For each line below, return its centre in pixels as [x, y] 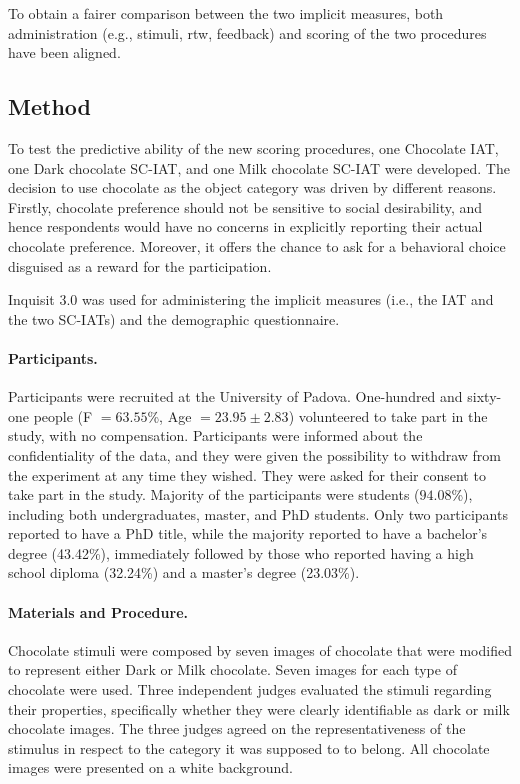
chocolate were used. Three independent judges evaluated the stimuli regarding [250, 689]
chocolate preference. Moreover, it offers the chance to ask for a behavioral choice [257, 245]
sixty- [484, 396]
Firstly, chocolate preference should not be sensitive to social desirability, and [245, 206]
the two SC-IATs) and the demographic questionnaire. [174, 318]
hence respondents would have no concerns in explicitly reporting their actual [245, 226]
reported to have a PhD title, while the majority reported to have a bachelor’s [248, 533]
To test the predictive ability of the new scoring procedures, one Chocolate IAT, [253, 147]
